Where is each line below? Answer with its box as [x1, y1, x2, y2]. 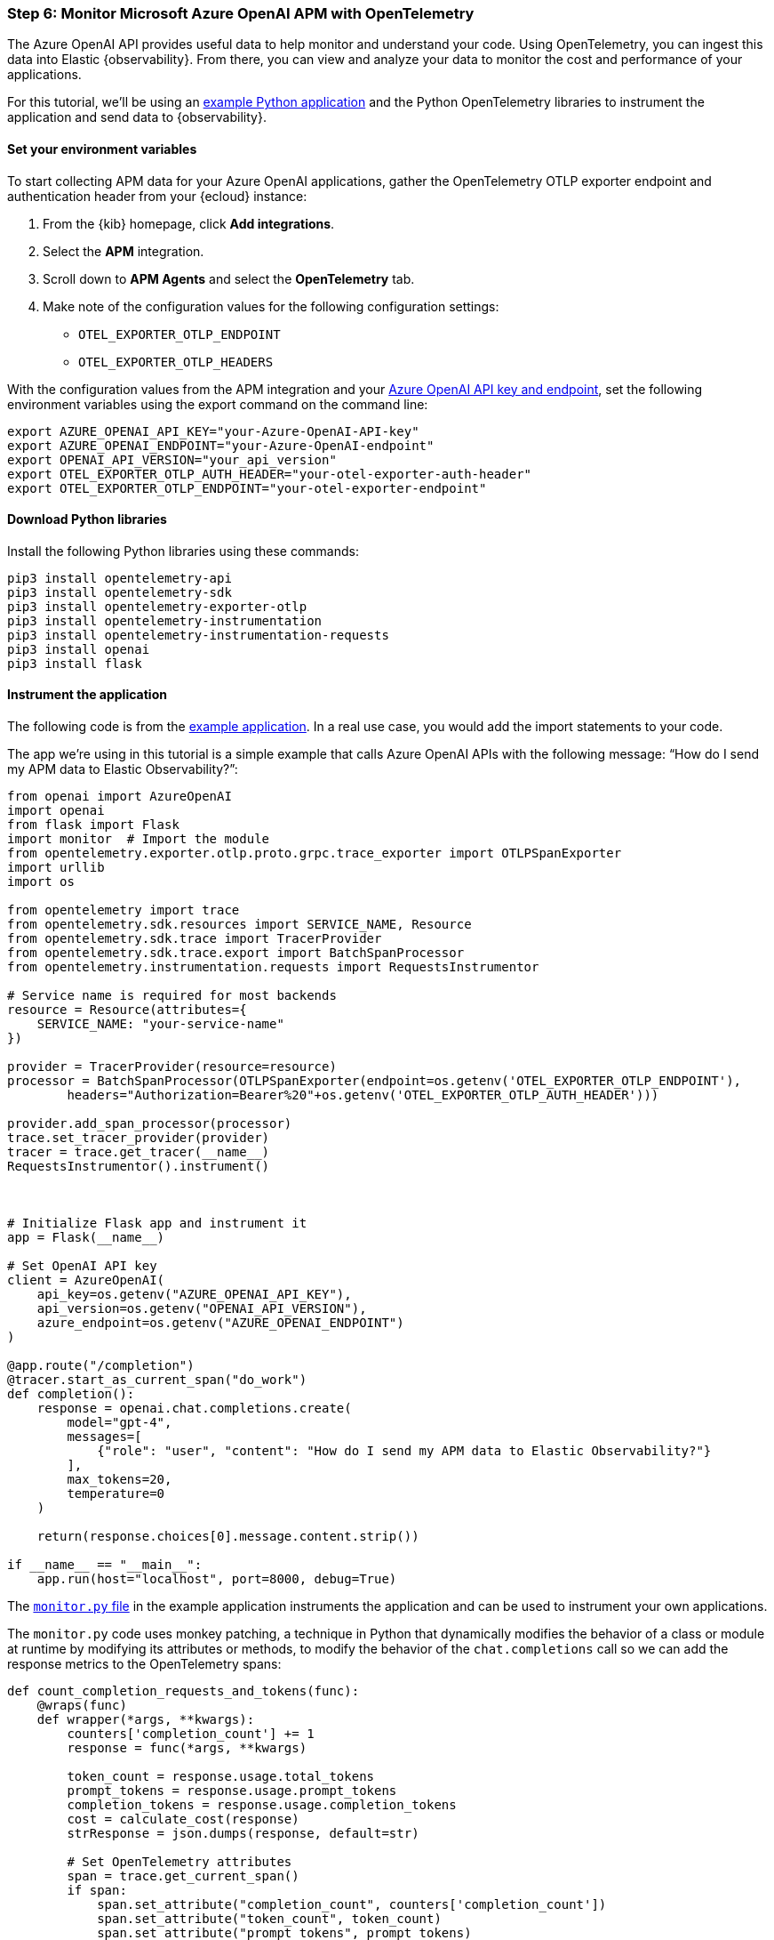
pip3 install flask [7, 656, 142, 671]
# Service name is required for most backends [7, 988, 337, 1003]
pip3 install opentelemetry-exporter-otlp [7, 599, 307, 614]
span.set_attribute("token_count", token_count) [97, 1912, 442, 1927]
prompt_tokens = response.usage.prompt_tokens [67, 1783, 397, 1799]
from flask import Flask [7, 817, 180, 833]
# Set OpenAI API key [7, 1259, 157, 1274]
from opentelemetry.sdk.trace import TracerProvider [7, 931, 382, 946]
